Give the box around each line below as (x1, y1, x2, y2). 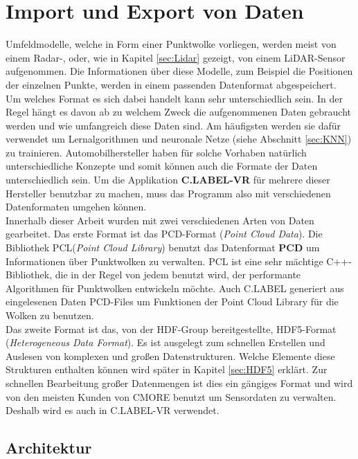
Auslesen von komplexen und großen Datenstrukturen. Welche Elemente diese (6, 348, 335, 363)
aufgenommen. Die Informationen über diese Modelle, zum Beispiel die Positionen (6, 64, 353, 78)
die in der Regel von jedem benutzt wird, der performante (55, 267, 301, 282)
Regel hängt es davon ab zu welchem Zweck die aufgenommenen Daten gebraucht (6, 105, 351, 119)
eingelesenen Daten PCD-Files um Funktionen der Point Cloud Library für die (6, 294, 339, 309)
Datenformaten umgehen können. (6, 199, 147, 214)
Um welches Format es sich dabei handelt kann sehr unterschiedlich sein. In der (6, 91, 343, 105)
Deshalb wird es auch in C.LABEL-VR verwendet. (6, 403, 220, 417)
